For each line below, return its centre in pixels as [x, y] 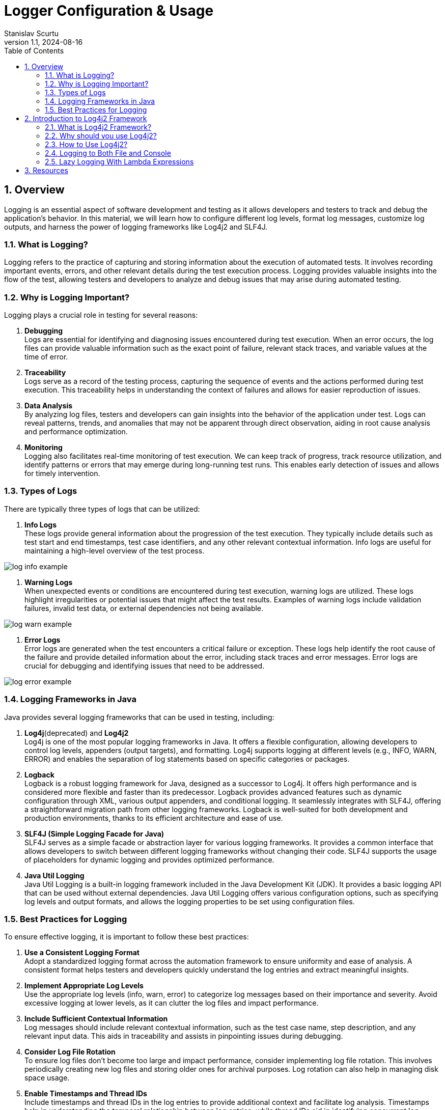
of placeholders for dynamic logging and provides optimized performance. [149, 859]
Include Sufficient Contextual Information [96, 1019]
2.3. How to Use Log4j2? [86, 144]
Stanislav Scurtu [32, 33]
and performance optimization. [76, 432]
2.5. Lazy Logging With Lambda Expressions [119, 161]
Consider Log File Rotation [70, 1052]
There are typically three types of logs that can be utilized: [102, 509]
